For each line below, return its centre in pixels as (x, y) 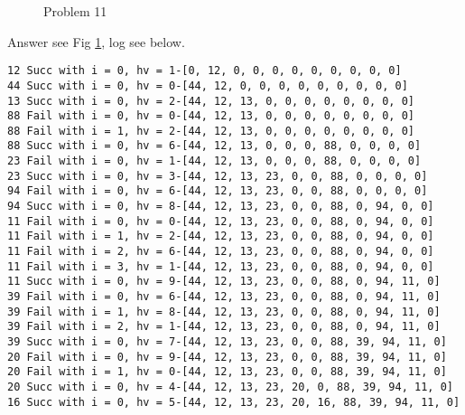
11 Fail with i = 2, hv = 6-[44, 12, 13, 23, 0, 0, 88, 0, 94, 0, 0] (221, 252)
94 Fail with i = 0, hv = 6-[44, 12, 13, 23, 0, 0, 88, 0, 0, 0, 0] (218, 191)
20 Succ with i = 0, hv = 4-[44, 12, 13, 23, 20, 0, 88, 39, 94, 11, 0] (230, 387)
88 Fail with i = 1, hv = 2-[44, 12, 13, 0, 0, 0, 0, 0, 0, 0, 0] (211, 131)
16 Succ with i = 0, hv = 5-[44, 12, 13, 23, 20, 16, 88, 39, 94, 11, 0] (234, 402)
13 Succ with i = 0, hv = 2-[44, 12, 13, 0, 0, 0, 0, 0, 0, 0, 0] (211, 101)
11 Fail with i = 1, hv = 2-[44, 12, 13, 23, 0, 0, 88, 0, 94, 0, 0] (221, 236)
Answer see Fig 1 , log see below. (96, 41)
